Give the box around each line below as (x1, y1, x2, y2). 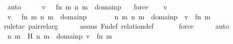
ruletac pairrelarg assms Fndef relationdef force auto (4, 21, 229, 31)
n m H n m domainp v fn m (7, 30, 112, 41)
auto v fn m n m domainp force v (7, 1, 167, 11)
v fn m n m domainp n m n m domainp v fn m (7, 11, 211, 21)
